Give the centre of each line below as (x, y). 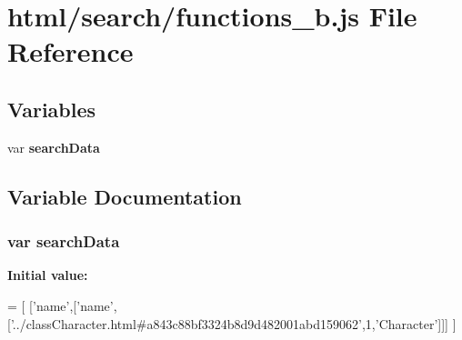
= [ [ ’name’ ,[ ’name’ (60, 305)
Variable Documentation (125, 196)
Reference (70, 51)
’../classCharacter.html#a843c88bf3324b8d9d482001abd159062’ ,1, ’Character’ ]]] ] (233, 323)
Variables (52, 109)
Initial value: (48, 275)
